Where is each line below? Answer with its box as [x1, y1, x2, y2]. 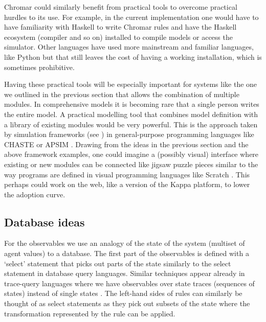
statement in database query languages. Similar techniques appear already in [4, 268, 245, 279]
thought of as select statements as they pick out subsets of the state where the [4, 298, 250, 309]
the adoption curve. [4, 189, 65, 199]
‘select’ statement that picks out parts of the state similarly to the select [4, 258, 231, 268]
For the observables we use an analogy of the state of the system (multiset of [4, 238, 245, 248]
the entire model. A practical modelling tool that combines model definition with [4, 108, 258, 119]
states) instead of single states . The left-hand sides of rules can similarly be [4, 288, 242, 298]
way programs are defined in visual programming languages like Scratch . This [4, 169, 250, 179]
